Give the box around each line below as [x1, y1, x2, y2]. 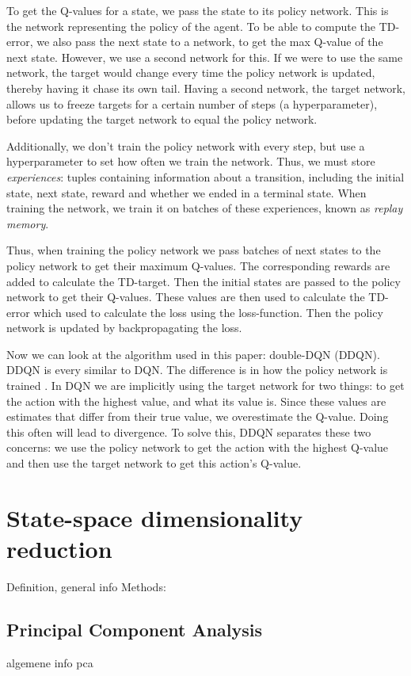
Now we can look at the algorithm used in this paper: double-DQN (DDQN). [6, 346, 380, 362]
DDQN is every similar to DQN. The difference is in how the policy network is [6, 361, 388, 378]
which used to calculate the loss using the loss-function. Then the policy [33, 304, 383, 320]
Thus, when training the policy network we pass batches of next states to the [6, 242, 381, 258]
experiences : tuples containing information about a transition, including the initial [6, 168, 405, 185]
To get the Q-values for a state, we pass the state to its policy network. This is [6, 2, 389, 18]
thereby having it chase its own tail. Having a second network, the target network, [6, 79, 405, 96]
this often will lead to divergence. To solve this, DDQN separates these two [6, 423, 371, 440]
